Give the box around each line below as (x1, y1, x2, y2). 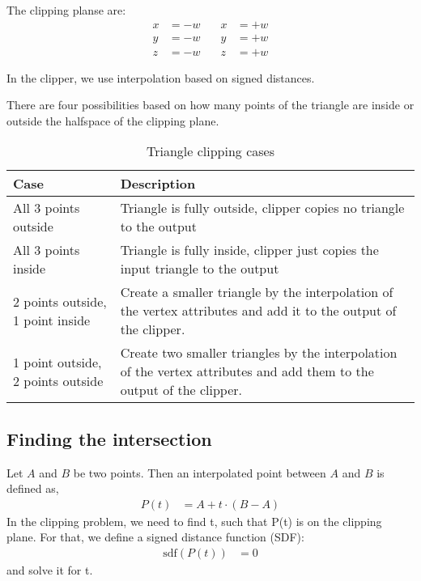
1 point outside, (13, 352, 102, 371)
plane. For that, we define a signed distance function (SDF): (6, 528, 304, 545)
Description (120, 174, 196, 193)
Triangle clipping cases (146, 142, 274, 161)
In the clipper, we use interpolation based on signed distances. (6, 69, 315, 86)
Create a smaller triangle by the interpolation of (120, 282, 393, 302)
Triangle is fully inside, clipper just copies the (120, 240, 379, 260)
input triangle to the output (120, 259, 279, 278)
